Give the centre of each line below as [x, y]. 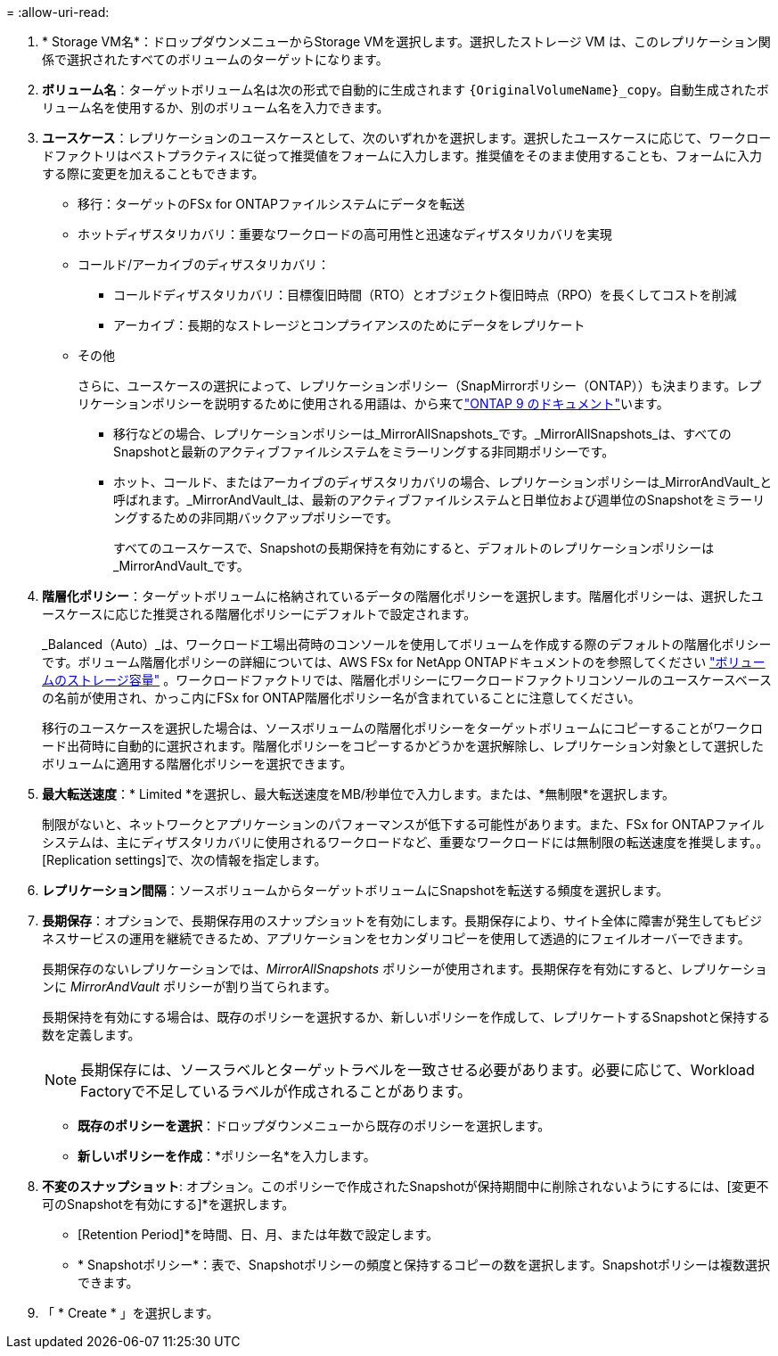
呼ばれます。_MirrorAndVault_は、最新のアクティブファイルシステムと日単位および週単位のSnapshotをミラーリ [439, 500]
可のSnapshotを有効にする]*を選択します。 [168, 1204]
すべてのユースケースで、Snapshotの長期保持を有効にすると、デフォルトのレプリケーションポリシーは [414, 548]
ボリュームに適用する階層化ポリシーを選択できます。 [197, 764]
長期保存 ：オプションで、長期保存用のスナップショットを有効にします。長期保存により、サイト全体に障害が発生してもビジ [402, 920]
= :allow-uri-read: [58, 12]
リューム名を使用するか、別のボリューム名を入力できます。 [216, 107]
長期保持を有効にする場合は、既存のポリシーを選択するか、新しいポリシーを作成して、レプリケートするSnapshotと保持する [406, 1017]
